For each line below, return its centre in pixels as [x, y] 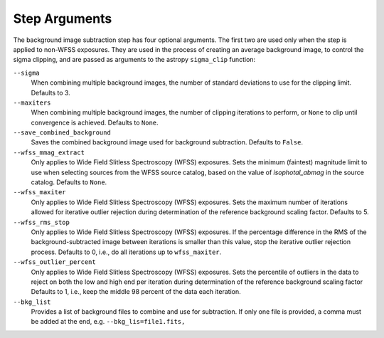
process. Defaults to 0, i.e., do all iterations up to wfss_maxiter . [126, 252]
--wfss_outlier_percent [54, 262]
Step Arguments [63, 19]
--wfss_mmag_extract [49, 152]
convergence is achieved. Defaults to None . [95, 122]
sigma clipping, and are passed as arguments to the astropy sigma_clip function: [134, 60]
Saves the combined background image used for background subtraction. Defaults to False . [167, 142]
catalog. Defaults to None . [69, 182]
